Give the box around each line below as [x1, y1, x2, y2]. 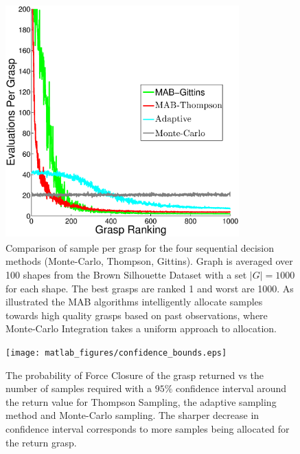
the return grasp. [5, 435, 77, 449]
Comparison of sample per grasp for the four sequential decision [5, 240, 275, 255]
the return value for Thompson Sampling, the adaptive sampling [5, 394, 277, 409]
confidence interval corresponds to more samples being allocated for [5, 421, 290, 435]
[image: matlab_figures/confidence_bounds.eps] [5, 347, 227, 358]
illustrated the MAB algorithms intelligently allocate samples [5, 294, 263, 309]
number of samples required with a [5, 381, 152, 396]
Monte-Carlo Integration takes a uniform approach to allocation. [5, 321, 277, 336]
